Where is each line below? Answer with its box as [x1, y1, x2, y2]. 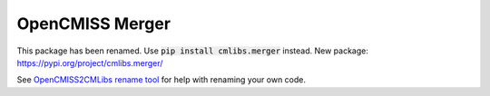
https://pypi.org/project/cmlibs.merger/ [16, 57, 163, 68]
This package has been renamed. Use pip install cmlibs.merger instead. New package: [16, 45, 369, 56]
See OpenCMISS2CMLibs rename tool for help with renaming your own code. [16, 74, 307, 85]
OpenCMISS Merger [16, 14, 171, 34]
